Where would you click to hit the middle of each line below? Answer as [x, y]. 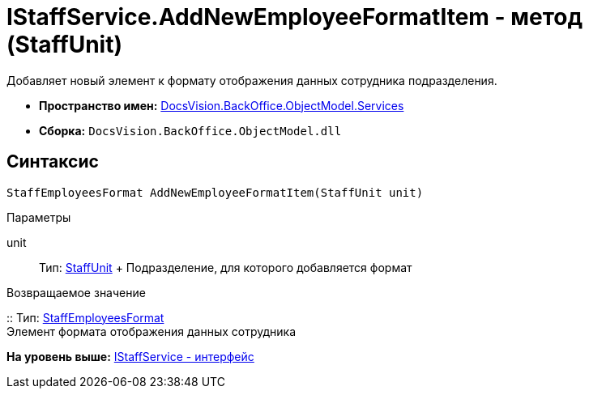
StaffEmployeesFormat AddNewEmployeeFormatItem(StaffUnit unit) [215, 192]
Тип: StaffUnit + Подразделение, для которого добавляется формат [226, 267]
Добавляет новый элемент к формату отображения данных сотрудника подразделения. [252, 80]
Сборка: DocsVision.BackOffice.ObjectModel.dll [190, 130]
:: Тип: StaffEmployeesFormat [85, 317]
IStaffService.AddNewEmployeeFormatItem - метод [294, 17]
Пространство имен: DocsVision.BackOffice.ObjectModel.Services [222, 105]
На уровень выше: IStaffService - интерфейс [130, 356]
